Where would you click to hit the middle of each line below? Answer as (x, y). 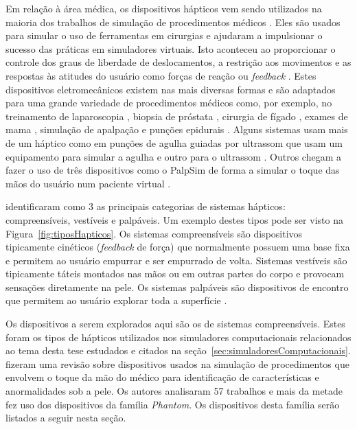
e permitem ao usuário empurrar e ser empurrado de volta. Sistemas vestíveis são (176, 260)
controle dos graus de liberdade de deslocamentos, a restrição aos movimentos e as (178, 62)
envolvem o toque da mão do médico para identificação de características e (162, 377)
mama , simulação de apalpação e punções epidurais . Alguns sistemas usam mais (177, 129)
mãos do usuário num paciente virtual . (88, 183)
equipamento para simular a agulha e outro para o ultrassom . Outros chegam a (173, 156)
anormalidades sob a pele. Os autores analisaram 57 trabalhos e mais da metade (174, 391)
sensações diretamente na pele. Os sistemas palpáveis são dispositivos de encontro (177, 287)
